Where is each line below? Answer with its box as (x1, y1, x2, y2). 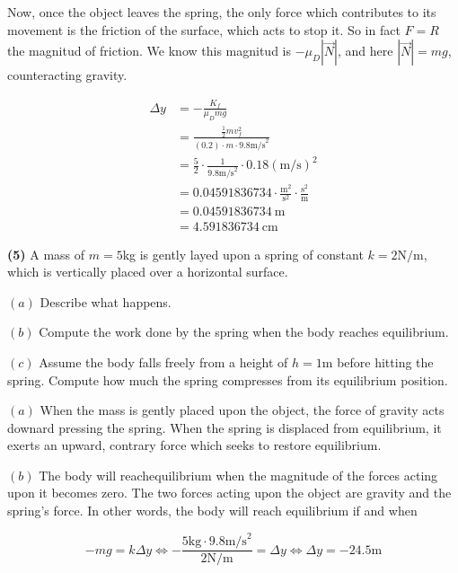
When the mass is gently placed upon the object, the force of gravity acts (40, 401, 445, 419)
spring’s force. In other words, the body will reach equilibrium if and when (7, 501, 418, 520)
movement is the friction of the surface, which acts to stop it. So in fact (7, 20, 401, 39)
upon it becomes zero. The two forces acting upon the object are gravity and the (7, 483, 452, 502)
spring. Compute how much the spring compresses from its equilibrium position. (7, 370, 448, 389)
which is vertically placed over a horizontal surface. (7, 262, 288, 281)
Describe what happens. (40, 292, 172, 311)
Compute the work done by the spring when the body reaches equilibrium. (39, 322, 449, 341)
